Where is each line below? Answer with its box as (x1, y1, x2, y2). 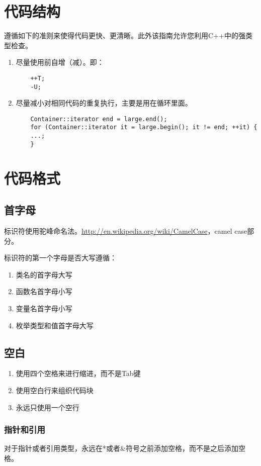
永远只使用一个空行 (16, 402, 79, 412)
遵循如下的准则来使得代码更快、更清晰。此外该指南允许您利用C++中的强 (4, 30, 245, 41)
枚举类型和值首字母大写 (16, 320, 94, 330)
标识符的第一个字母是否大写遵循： (4, 252, 117, 263)
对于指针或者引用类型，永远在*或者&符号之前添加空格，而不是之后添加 (4, 443, 238, 453)
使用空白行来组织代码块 (16, 385, 94, 395)
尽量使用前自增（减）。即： (16, 57, 104, 67)
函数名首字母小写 (16, 286, 72, 297)
